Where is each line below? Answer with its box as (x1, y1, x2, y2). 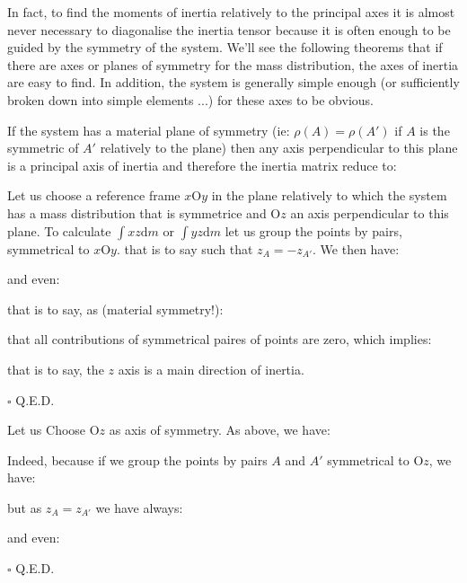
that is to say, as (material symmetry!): (7, 299, 224, 318)
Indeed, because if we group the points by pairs (7, 450, 268, 469)
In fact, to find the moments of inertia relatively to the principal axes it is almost (7, 3, 455, 21)
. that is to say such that (116, 239, 253, 258)
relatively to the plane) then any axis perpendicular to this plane (100, 138, 458, 157)
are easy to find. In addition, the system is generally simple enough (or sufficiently (7, 73, 460, 92)
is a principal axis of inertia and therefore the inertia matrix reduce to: (7, 155, 397, 174)
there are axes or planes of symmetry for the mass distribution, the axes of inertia (7, 55, 459, 74)
